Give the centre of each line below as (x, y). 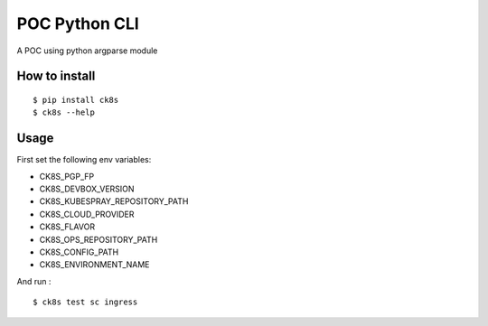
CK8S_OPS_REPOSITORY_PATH (99, 239)
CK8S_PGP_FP (67, 176)
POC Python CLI (78, 23)
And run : (34, 281)
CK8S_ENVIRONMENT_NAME (94, 265)
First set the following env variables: (84, 160)
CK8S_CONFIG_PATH (79, 252)
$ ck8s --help (64, 112)
